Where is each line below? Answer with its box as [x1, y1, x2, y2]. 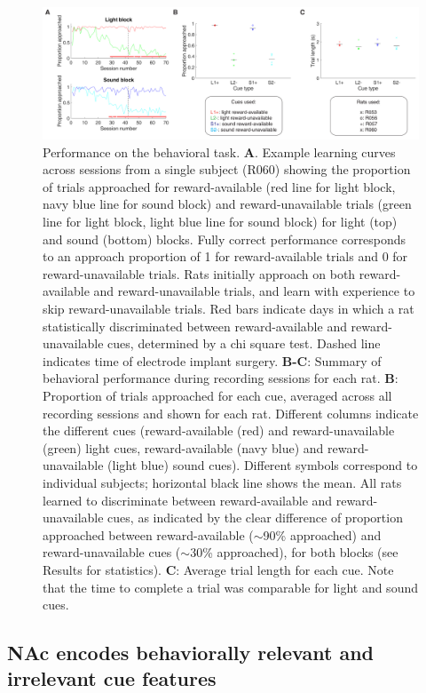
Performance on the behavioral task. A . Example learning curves [43, 142, 396, 161]
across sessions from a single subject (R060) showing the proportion [43, 160, 411, 179]
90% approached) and [263, 525, 382, 544]
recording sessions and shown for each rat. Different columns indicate [43, 403, 419, 422]
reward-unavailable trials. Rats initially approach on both [43, 264, 356, 283]
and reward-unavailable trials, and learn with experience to [93, 282, 415, 300]
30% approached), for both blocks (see [190, 543, 398, 562]
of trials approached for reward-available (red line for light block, [43, 177, 396, 195]
